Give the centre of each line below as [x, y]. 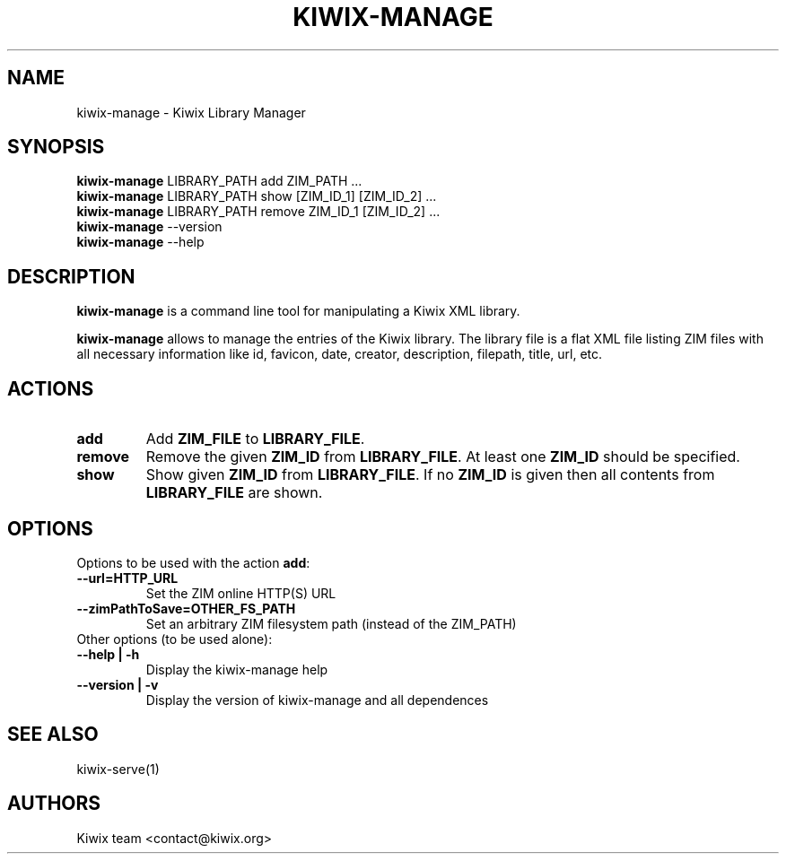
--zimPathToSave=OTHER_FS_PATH [186, 608]
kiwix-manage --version [149, 227]
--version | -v [118, 684]
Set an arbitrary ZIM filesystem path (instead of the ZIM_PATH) [331, 623]
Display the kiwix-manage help [237, 669]
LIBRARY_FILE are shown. [234, 493]
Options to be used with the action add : [193, 562]
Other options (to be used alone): [175, 639]
